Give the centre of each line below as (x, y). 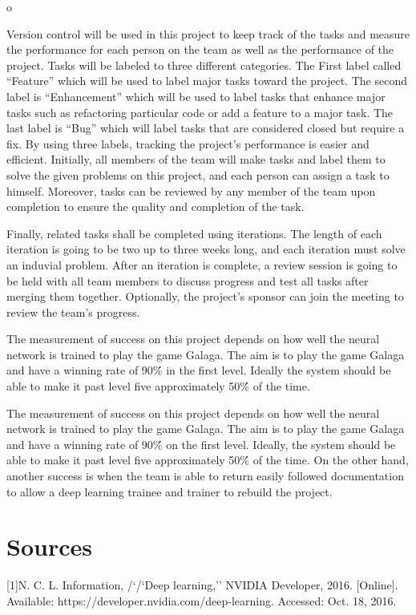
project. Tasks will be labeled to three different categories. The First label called (204, 65)
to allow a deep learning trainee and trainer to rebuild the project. (170, 491)
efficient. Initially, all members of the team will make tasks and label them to (196, 159)
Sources (49, 546)
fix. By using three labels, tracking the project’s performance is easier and (188, 143)
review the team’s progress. (73, 312)
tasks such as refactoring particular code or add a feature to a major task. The (200, 112)
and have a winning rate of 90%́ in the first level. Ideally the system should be (199, 370)
